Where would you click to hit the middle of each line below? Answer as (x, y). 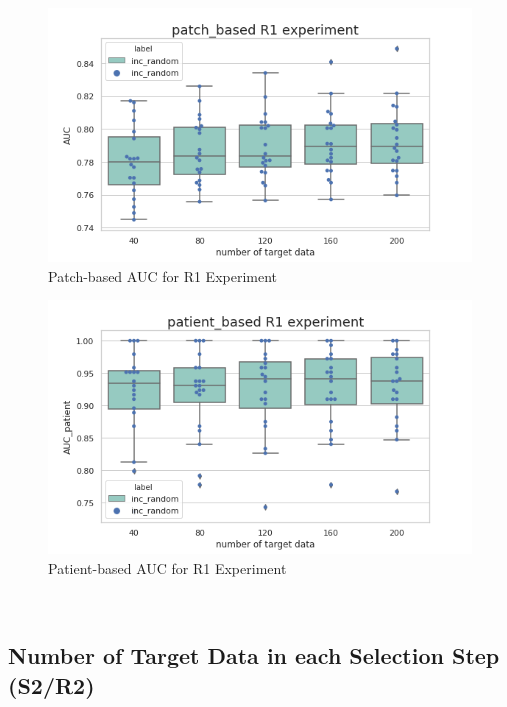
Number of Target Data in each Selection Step (254, 655)
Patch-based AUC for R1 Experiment (163, 275)
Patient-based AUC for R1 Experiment (167, 567)
